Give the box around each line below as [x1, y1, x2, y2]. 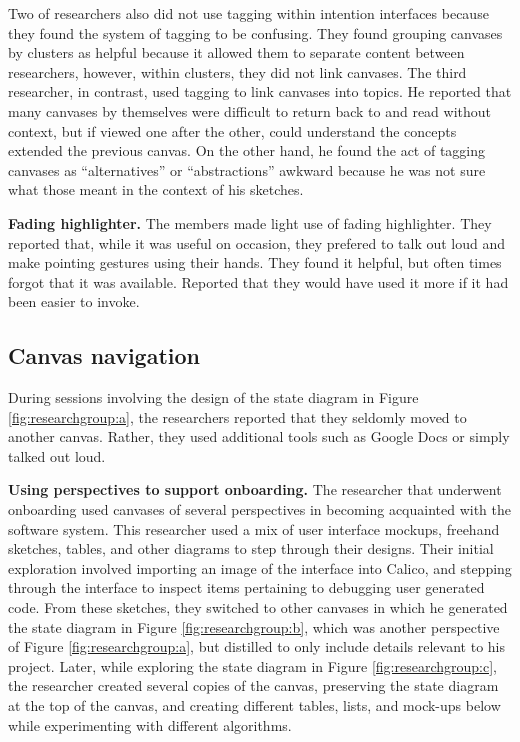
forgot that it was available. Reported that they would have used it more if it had [8, 271, 509, 292]
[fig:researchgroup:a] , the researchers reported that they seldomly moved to [8, 406, 467, 427]
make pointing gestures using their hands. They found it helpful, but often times [8, 252, 502, 273]
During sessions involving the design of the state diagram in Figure [8, 387, 419, 408]
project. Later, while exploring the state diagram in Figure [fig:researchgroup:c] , [8, 655, 497, 676]
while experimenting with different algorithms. [8, 714, 292, 735]
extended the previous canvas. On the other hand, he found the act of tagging [8, 140, 486, 161]
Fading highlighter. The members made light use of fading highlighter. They [8, 212, 492, 233]
